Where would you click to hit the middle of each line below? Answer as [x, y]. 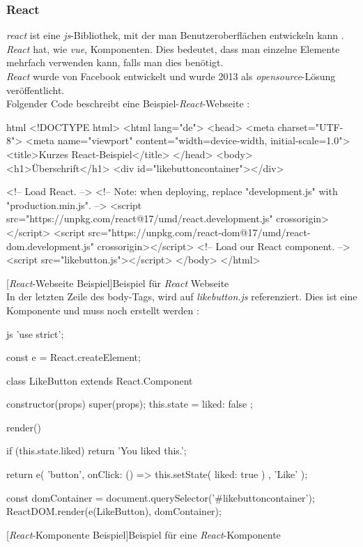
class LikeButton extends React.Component [100, 380]
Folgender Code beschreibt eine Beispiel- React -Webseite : [128, 103]
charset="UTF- [310, 126]
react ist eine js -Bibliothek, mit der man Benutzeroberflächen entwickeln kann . [175, 35]
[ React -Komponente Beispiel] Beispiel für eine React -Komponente [144, 534]
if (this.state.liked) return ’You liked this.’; [96, 450]
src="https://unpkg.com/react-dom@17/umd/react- [199, 232]
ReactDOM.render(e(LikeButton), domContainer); [114, 511]
